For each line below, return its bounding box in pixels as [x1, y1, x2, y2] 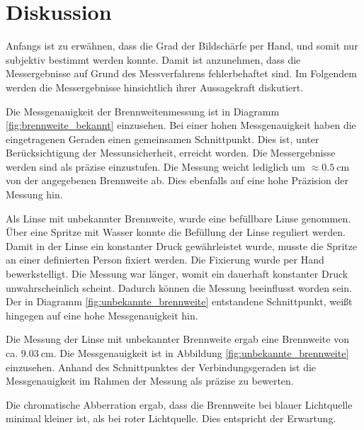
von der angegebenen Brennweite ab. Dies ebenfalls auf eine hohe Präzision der [6, 173, 348, 188]
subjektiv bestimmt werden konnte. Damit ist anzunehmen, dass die [6, 52, 301, 67]
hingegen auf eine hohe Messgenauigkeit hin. [6, 307, 198, 322]
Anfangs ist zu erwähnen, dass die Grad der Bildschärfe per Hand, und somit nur [6, 38, 358, 53]
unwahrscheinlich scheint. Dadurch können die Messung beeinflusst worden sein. [6, 280, 352, 295]
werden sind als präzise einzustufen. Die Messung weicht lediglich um [6, 159, 306, 174]
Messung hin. [6, 187, 63, 202]
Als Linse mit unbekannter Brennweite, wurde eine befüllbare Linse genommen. [6, 210, 351, 225]
